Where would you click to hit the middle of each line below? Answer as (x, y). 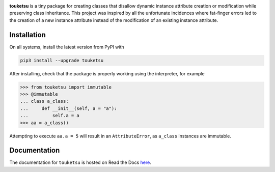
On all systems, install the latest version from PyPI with (67, 47)
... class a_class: (44, 101)
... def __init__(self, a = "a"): (68, 108)
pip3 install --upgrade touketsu (62, 60)
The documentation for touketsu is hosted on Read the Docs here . (80, 162)
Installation (28, 35)
